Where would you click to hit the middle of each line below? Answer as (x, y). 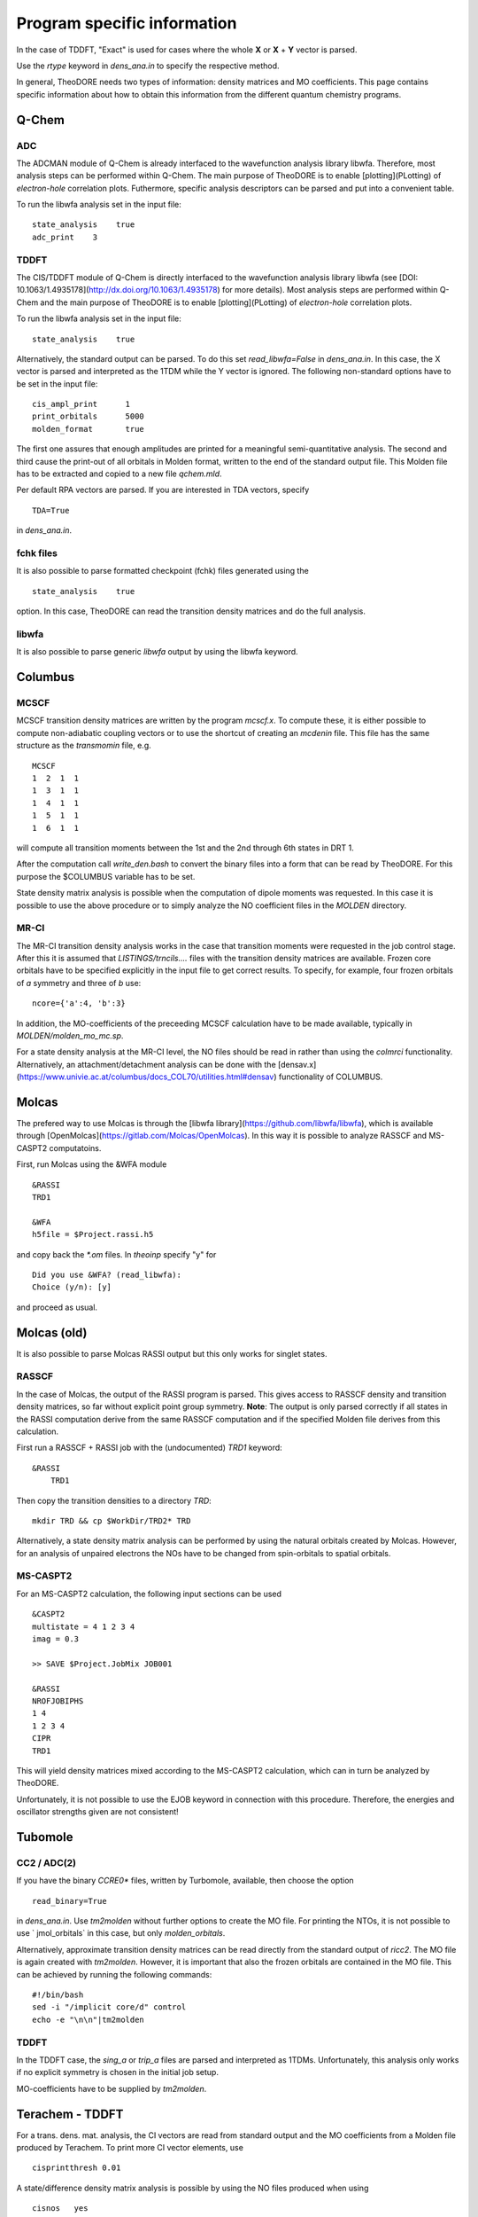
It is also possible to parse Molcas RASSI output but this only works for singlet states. (172, 1353)
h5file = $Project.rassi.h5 (93, 1234)
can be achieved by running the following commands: (114, 1974)
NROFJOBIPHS (58, 1701)
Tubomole (45, 1837)
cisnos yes (60, 2209)
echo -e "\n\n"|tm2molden (89, 2019)
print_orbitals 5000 (89, 416)
